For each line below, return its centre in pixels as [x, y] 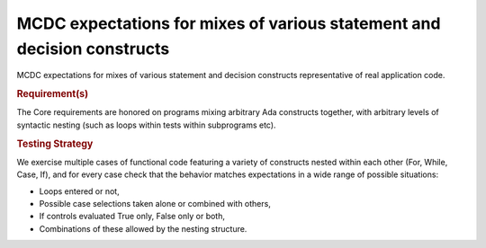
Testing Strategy [55, 144]
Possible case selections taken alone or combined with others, [155, 204]
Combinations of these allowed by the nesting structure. [143, 228]
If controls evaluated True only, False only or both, [132, 217]
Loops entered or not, [80, 191]
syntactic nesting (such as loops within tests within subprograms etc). [146, 125]
